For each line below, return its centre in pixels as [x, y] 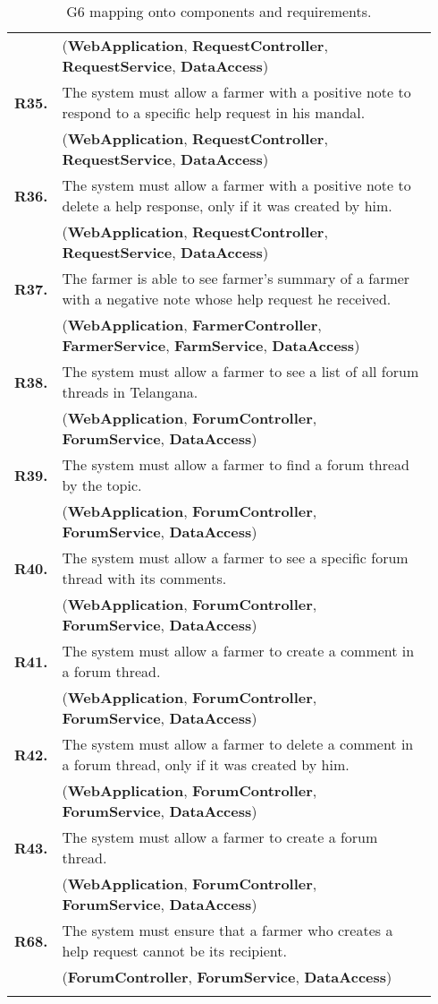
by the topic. [102, 485]
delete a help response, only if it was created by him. [227, 206]
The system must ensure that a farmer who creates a [227, 930]
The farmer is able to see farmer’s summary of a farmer [236, 278]
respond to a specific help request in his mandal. [214, 112]
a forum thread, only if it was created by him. [206, 764]
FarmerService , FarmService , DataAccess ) [211, 345]
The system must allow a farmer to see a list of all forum [240, 371]
